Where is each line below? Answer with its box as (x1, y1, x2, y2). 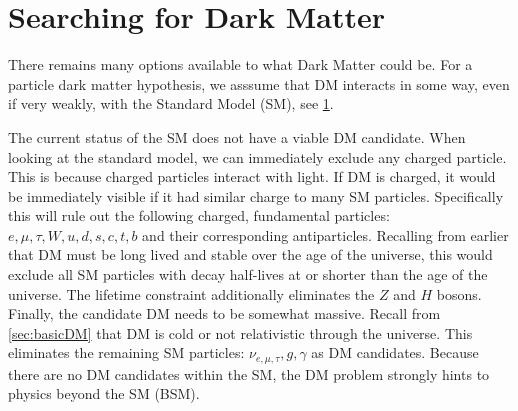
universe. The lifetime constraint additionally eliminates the (8, 283, 375, 304)
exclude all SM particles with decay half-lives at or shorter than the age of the (8, 264, 488, 285)
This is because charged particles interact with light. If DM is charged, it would (8, 166, 496, 187)
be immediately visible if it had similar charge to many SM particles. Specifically (8, 185, 504, 206)
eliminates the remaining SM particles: (8, 342, 245, 363)
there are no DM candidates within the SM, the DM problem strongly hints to (8, 363, 490, 384)
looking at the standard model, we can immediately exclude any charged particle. (8, 146, 507, 167)
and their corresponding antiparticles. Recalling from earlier (142, 224, 509, 245)
